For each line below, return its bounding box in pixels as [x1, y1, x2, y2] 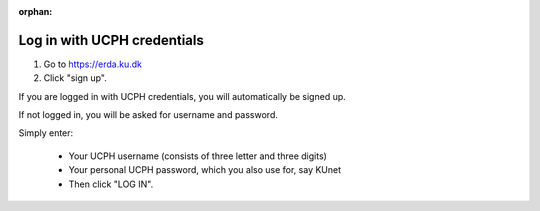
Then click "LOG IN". [68, 178, 154, 190]
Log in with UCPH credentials [18, 31, 204, 49]
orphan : [18, 6, 53, 17]
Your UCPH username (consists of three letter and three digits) [68, 150, 327, 162]
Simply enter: [18, 127, 74, 139]
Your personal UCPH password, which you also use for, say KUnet [68, 164, 342, 176]
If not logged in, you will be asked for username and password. [18, 109, 279, 121]
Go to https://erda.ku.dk [43, 58, 143, 70]
